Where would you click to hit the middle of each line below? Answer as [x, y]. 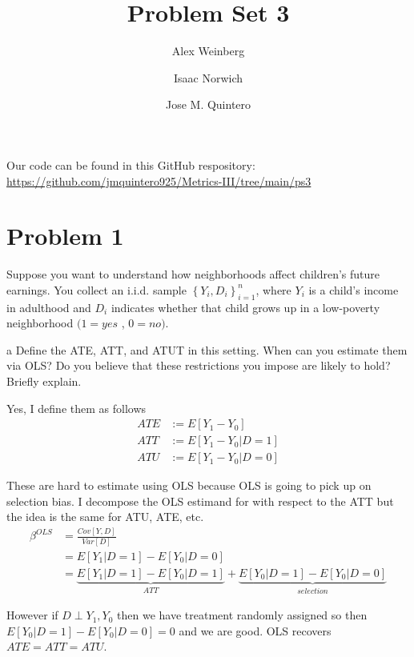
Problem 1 [65, 236]
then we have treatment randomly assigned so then [242, 615]
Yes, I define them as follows [76, 408]
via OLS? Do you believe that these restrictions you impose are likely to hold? [199, 365]
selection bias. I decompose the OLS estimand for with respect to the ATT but [200, 501]
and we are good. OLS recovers [255, 630]
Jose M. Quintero [208, 104]
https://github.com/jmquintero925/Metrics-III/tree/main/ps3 [159, 180]
